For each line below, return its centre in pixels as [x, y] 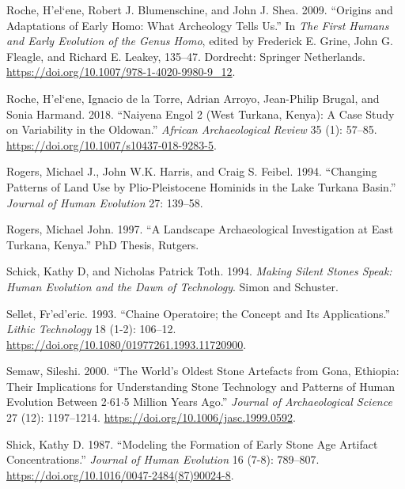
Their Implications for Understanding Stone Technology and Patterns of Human [201, 386]
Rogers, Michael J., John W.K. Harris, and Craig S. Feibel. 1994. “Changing [192, 171]
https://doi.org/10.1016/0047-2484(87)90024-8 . [120, 474]
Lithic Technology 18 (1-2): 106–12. [91, 329]
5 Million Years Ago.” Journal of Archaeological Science [258, 402]
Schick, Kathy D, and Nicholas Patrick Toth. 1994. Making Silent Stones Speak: [199, 271]
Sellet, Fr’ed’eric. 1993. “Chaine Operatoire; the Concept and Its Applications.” [199, 313]
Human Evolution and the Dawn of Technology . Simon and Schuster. [172, 286]
